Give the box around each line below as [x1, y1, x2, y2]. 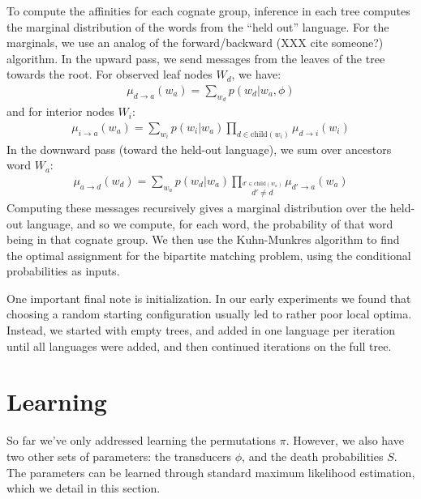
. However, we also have [286, 432, 404, 449]
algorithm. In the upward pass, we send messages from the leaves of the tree [6, 49, 385, 66]
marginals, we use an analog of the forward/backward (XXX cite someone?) [6, 34, 384, 51]
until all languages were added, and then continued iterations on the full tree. [6, 337, 392, 354]
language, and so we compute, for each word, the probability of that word [26, 215, 393, 232]
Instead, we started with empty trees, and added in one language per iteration [6, 322, 396, 339]
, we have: [231, 66, 281, 83]
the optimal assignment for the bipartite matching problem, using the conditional [6, 246, 411, 263]
